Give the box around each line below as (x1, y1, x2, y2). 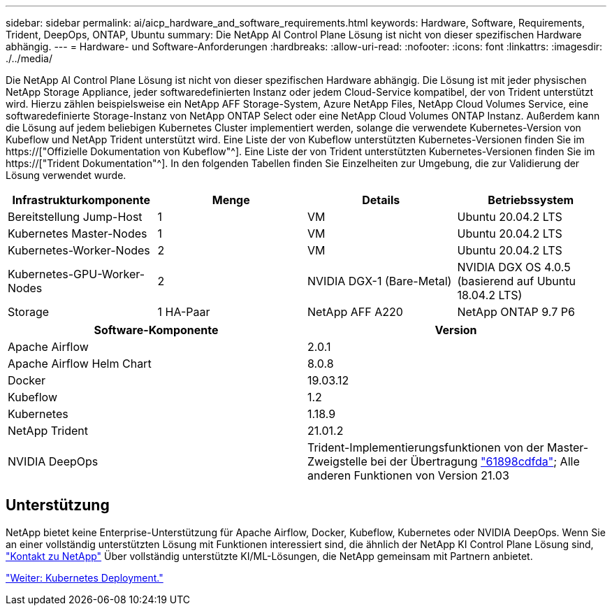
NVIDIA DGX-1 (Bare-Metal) (307, 274, 452, 288)
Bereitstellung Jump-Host (8, 210, 143, 224)
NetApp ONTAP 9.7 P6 (457, 305, 575, 319)
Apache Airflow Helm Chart (8, 357, 152, 371)
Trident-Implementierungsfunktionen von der (307, 440, 544, 454)
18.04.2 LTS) (457, 288, 523, 302)
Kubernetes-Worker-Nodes (8, 243, 150, 257)
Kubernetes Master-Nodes (8, 227, 147, 240)
